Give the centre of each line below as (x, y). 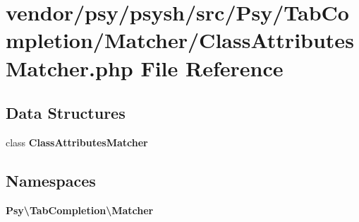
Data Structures (66, 113)
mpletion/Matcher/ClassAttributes (180, 40)
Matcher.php (69, 68)
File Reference (212, 68)
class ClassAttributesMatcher (77, 142)
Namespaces (51, 180)
